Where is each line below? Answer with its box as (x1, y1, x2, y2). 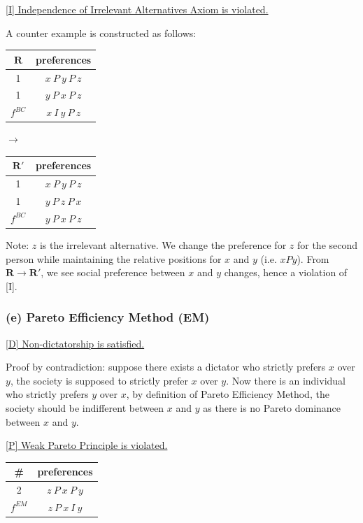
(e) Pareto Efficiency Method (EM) (6, 308, 210, 326)
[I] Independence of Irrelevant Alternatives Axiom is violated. (6, 2, 269, 16)
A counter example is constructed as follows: (6, 25, 197, 40)
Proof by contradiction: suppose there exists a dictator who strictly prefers (6, 359, 326, 374)
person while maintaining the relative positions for (6, 251, 222, 266)
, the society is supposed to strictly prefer (10, 373, 188, 387)
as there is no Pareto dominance (203, 401, 341, 415)
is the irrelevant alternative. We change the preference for (39, 238, 287, 252)
